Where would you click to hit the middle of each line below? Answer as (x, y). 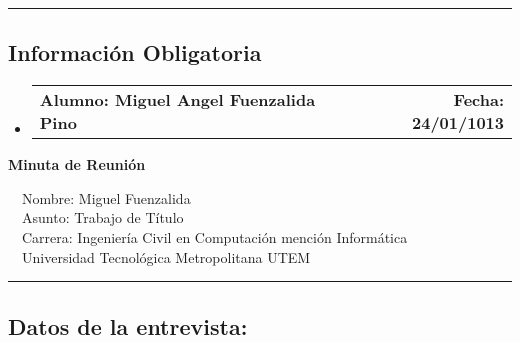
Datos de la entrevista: (128, 325)
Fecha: (478, 100)
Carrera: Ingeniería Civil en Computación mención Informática (214, 236)
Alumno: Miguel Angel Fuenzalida (177, 100)
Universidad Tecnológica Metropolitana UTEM (166, 256)
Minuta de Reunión (77, 164)
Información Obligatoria (135, 52)
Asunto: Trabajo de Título (102, 217)
